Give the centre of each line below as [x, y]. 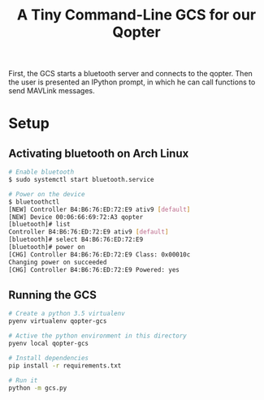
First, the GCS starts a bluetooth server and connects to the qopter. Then [131, 74]
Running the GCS [53, 295]
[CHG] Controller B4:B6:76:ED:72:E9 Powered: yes [94, 269]
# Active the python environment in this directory [97, 336]
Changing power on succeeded [58, 262]
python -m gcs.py [38, 388]
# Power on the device [47, 194]
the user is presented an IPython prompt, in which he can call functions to [132, 82]
